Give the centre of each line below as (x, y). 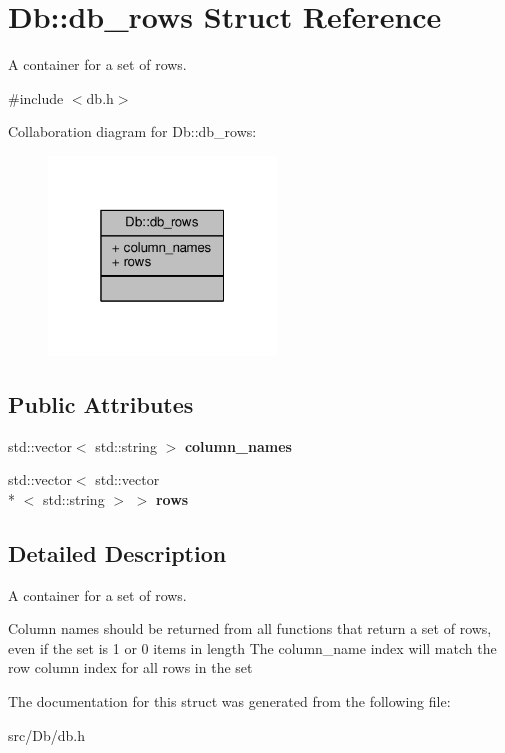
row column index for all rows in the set (130, 667)
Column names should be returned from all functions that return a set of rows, (250, 628)
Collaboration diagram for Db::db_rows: (132, 131)
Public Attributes (101, 403)
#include (36, 97)
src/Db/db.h (46, 734)
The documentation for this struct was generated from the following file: (229, 701)
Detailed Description (117, 552)
